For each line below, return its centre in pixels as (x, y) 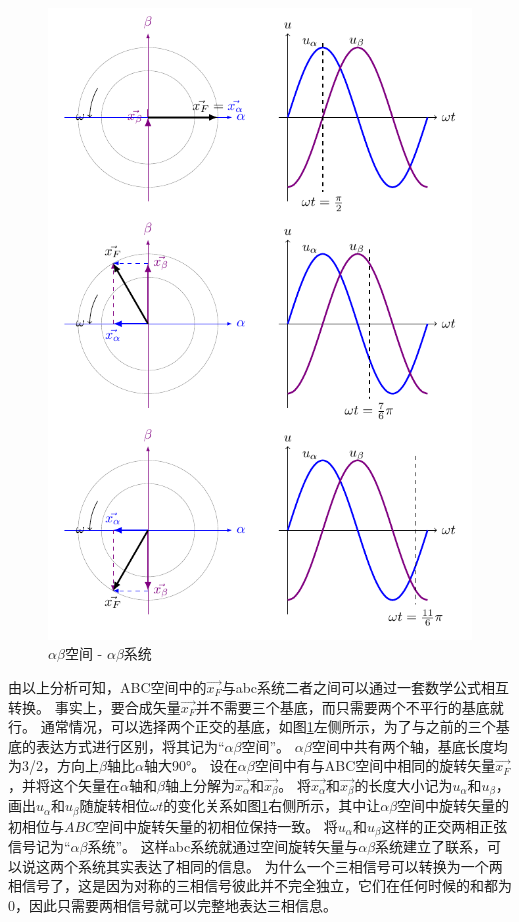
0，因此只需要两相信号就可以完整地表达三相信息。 (172, 905)
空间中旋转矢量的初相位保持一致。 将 (216, 825)
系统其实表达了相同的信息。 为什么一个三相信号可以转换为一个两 (290, 865)
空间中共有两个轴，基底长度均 (409, 745)
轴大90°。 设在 (190, 765)
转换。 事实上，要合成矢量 (94, 706)
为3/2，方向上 (53, 765)
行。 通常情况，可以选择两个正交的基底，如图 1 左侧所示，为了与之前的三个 (252, 726)
